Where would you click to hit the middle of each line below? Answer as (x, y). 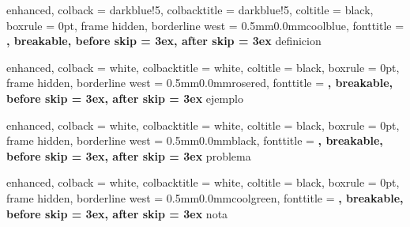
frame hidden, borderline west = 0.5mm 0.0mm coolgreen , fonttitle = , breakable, (205, 197)
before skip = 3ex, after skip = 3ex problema (129, 155)
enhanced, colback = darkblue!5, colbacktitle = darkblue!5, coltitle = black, (190, 9)
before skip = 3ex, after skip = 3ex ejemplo (125, 98)
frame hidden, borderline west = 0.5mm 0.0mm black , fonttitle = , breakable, (195, 140)
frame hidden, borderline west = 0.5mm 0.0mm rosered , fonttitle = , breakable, (199, 83)
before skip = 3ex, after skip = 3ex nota (117, 213)
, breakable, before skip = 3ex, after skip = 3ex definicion (164, 41)
